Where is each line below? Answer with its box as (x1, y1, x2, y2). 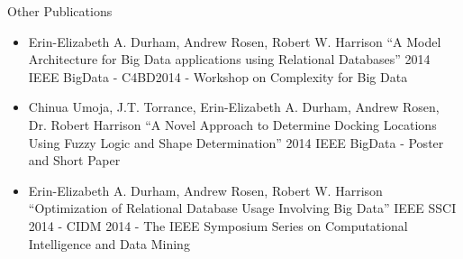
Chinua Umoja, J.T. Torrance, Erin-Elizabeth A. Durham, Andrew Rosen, (28, 97, 440, 116)
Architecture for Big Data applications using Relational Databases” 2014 (28, 50, 431, 69)
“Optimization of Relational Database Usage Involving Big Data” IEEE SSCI (28, 199, 457, 217)
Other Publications (7, 2, 113, 20)
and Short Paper (28, 151, 121, 170)
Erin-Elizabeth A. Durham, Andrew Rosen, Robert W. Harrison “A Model (28, 32, 441, 51)
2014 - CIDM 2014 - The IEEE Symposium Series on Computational (28, 216, 408, 235)
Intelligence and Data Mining (28, 234, 190, 253)
